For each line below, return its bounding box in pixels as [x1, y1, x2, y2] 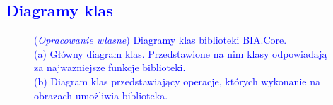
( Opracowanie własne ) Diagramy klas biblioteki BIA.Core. [34, 32, 287, 47]
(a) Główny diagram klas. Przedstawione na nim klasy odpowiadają [34, 46, 327, 61]
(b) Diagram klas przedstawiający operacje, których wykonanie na [34, 73, 320, 88]
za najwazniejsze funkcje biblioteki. [34, 60, 186, 75]
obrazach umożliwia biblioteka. [34, 87, 168, 102]
